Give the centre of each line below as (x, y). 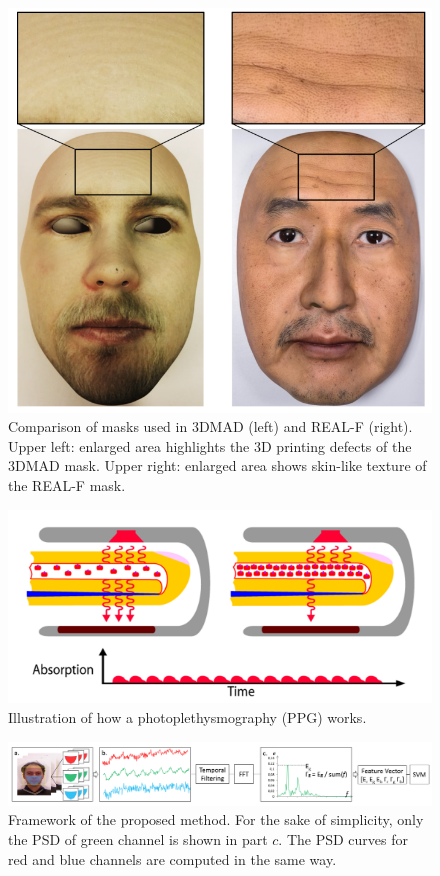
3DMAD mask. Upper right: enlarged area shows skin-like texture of (217, 465)
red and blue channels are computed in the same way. (172, 858)
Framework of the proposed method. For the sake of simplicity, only (216, 819)
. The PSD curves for (343, 838)
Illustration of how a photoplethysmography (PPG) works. (187, 716)
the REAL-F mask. (67, 485)
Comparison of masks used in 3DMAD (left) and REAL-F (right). (210, 426)
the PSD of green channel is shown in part (138, 838)
